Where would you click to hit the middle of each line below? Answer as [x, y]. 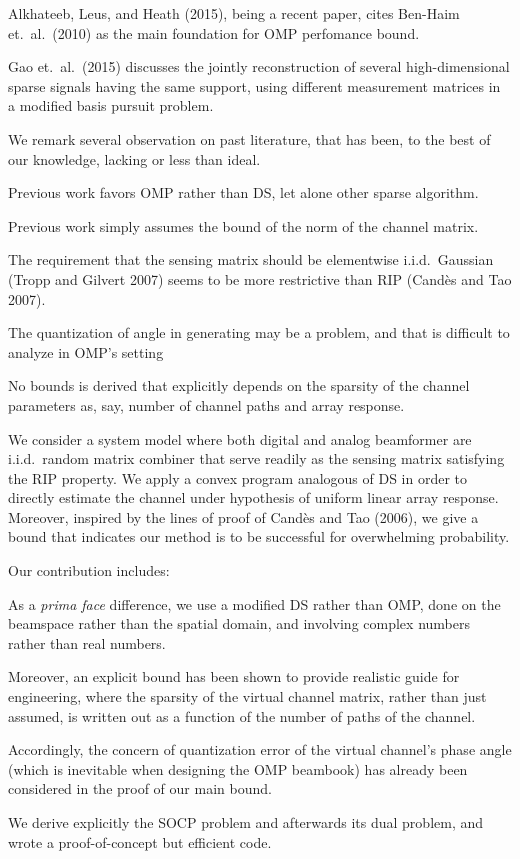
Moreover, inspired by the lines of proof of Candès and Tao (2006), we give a [243, 516]
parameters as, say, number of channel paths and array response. [206, 404]
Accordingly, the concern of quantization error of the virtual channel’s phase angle [260, 749]
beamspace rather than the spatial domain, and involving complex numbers [239, 623]
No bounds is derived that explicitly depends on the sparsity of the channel [239, 385]
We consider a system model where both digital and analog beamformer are [240, 438]
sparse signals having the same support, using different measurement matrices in [254, 85]
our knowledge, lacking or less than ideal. [134, 158]
